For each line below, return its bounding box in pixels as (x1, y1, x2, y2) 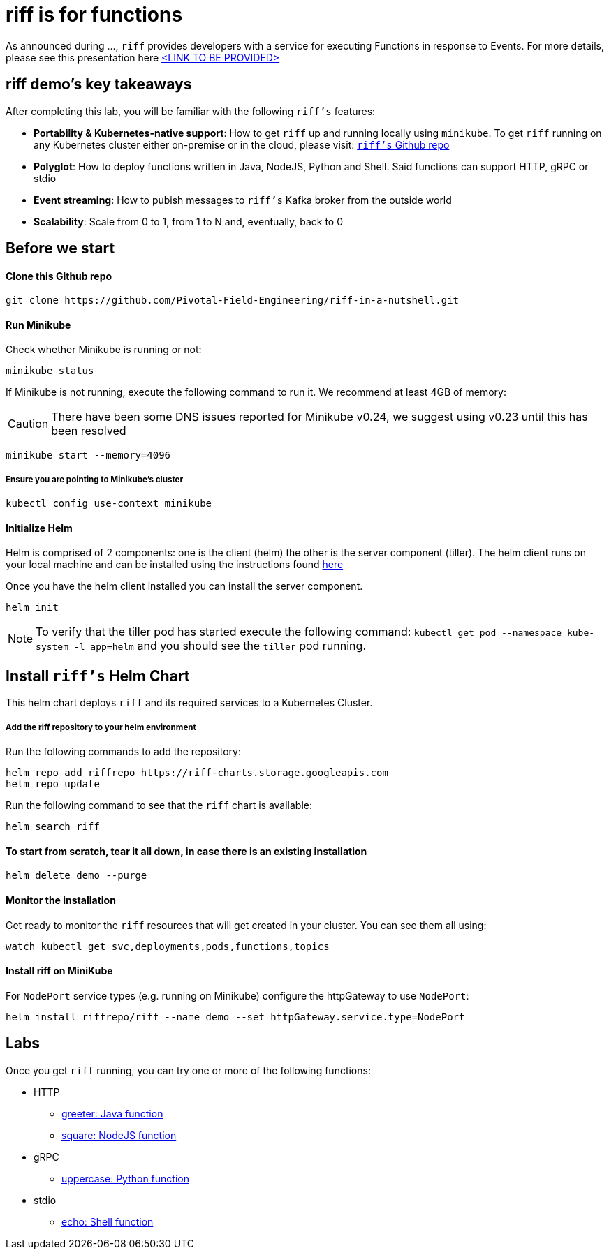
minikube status (6, 365, 94, 377)
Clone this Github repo (6, 269, 112, 282)
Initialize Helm (6, 521, 73, 534)
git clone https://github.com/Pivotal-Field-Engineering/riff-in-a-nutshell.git (6, 295, 460, 306)
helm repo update (6, 778, 100, 790)
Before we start (6, 239, 115, 258)
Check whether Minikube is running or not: (6, 343, 202, 356)
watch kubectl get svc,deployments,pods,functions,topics (6, 940, 330, 952)
